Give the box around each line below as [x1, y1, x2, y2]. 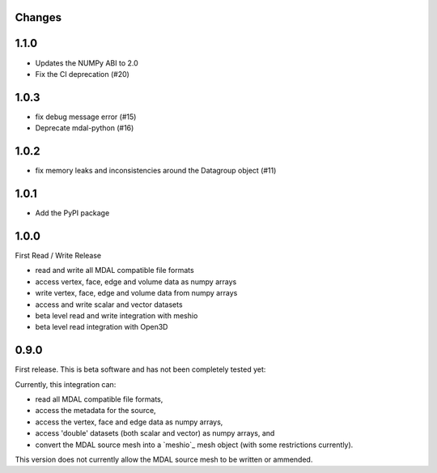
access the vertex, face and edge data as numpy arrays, [35, 417, 223, 427]
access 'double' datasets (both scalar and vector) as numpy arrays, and [35, 428, 275, 438]
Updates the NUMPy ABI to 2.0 [35, 58, 139, 68]
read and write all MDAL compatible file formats [35, 266, 194, 275]
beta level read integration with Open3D [35, 322, 168, 332]
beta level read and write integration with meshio [35, 310, 198, 320]
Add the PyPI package [35, 208, 110, 218]
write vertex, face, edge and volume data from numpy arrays [35, 288, 238, 298]
